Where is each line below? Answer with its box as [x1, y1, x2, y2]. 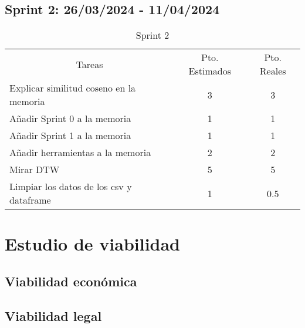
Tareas [76, 57, 103, 71]
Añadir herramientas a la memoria [9, 146, 151, 160]
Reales [259, 64, 286, 78]
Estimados [188, 64, 231, 78]
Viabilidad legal [5, 306, 102, 324]
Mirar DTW [9, 163, 60, 177]
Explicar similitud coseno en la [9, 81, 136, 95]
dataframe [9, 193, 51, 207]
